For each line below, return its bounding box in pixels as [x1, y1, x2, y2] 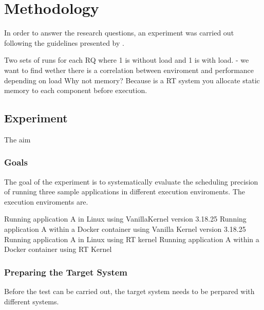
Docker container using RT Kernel [4, 244, 112, 254]
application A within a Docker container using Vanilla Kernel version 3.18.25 [4, 224, 246, 234]
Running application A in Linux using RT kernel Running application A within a [4, 233, 259, 244]
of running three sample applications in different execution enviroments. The [4, 186, 246, 197]
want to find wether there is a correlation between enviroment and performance [4, 64, 254, 75]
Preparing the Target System [4, 265, 128, 278]
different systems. [4, 296, 59, 306]
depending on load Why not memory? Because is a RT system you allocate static [4, 75, 260, 85]
